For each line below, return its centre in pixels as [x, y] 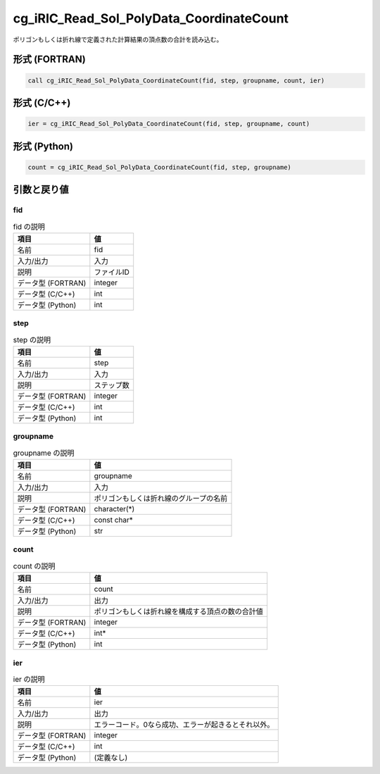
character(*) [114, 509]
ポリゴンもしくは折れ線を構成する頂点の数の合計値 [179, 611]
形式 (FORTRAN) [49, 60]
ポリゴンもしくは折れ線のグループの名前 [161, 499]
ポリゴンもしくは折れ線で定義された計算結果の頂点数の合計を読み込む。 [118, 39]
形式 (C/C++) [42, 102]
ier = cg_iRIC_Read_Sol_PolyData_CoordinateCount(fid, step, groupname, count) [169, 124]
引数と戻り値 [41, 190]
